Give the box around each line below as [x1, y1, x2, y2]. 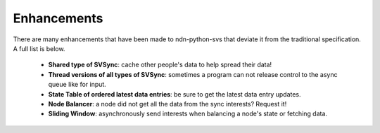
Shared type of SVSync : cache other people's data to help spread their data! [48, 60, 272, 69]
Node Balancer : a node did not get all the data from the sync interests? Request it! [48, 99, 287, 108]
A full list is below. [13, 44, 65, 52]
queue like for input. [48, 80, 107, 89]
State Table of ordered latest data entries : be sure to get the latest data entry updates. [48, 90, 302, 98]
